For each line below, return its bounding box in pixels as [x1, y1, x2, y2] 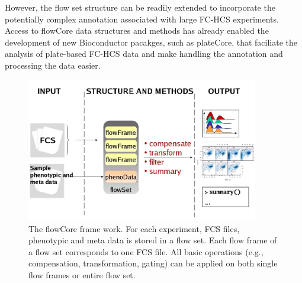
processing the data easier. [5, 59, 101, 71]
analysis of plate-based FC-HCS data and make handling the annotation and [5, 47, 283, 60]
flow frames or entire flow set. [28, 269, 136, 281]
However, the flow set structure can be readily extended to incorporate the [5, 1, 275, 13]
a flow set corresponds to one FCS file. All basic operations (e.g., [28, 245, 264, 258]
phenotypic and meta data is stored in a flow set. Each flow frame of [28, 234, 277, 246]
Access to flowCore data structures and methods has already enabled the [5, 24, 269, 37]
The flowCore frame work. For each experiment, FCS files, [28, 222, 240, 234]
